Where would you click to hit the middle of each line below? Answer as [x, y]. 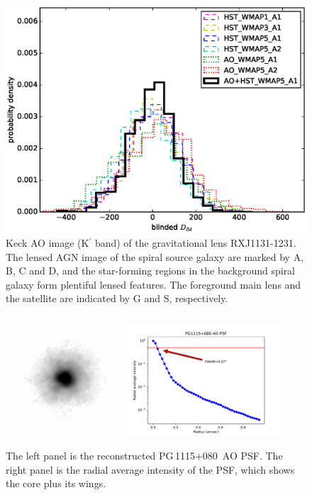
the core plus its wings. [56, 483]
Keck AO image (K [48, 243]
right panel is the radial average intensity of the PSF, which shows [150, 469]
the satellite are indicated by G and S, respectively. [117, 298]
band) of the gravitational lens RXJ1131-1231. [195, 243]
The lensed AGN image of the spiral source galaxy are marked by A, [155, 256]
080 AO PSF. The [243, 456]
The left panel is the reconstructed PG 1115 [100, 456]
